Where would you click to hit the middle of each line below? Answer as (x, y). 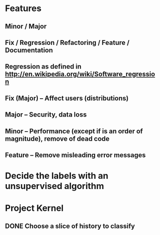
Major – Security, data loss (46, 115)
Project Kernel (34, 208)
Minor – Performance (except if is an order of (74, 131)
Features (23, 8)
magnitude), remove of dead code (57, 139)
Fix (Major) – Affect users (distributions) (67, 98)
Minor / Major (26, 26)
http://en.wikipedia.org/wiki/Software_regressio (80, 74)
